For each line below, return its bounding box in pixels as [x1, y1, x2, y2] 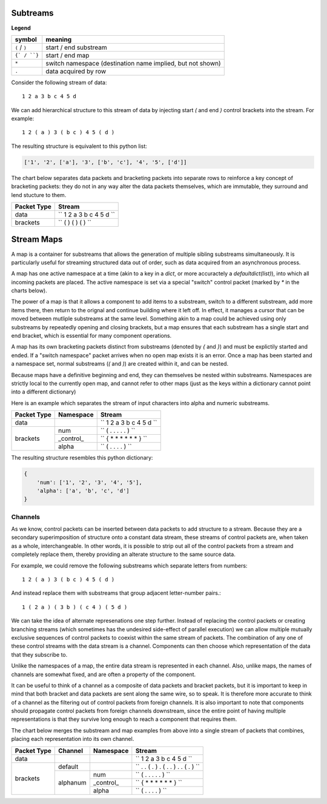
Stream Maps [11, 234, 63, 245]
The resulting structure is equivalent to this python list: [11, 142, 148, 150]
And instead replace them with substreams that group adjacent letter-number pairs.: [11, 589, 221, 597]
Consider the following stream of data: [11, 79, 107, 86]
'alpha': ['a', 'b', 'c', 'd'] [36, 487, 130, 494]
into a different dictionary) [11, 388, 76, 395]
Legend [11, 24, 31, 32]
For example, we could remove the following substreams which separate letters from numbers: [11, 561, 248, 569]
